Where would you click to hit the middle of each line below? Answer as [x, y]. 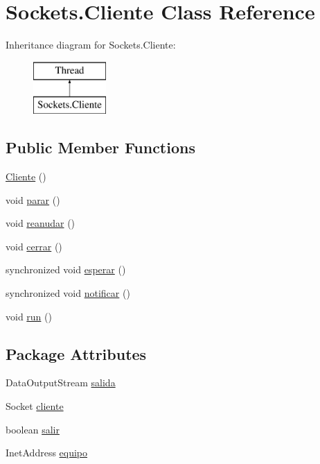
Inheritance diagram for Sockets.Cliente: [91, 45]
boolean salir [33, 429]
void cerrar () [34, 246]
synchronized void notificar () [68, 293]
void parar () [33, 199]
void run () [29, 316]
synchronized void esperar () [66, 269]
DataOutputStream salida [61, 383]
